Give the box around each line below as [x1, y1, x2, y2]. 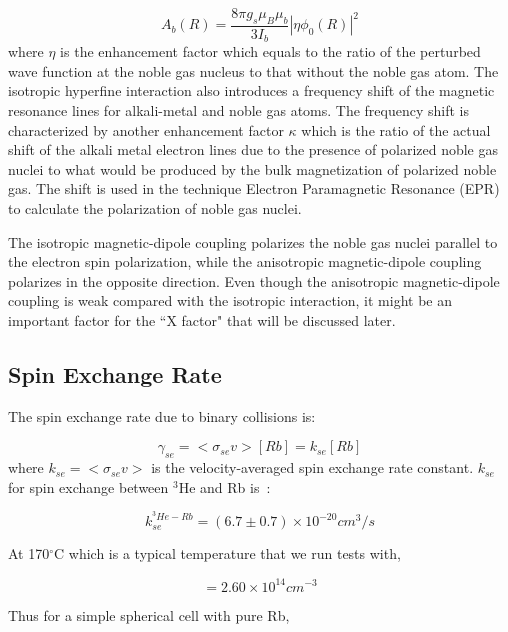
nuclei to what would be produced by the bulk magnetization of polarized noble [8, 158, 497, 179]
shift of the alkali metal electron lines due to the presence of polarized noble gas [8, 139, 499, 160]
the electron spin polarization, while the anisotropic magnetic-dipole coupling [8, 251, 482, 272]
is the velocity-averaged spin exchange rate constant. [151, 457, 474, 478]
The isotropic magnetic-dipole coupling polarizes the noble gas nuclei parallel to [8, 231, 498, 252]
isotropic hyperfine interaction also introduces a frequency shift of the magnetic [8, 80, 495, 101]
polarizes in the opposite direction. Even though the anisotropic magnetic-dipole [8, 270, 500, 291]
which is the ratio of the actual [301, 119, 491, 140]
